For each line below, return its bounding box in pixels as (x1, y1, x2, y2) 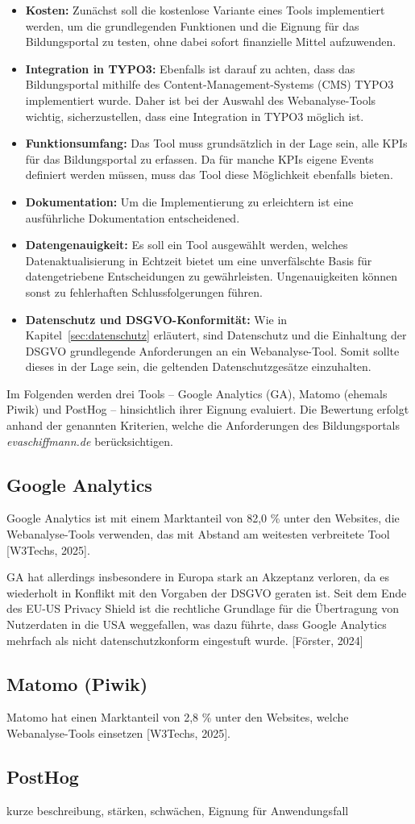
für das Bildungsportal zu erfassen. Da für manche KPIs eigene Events (25, 150, 374, 167)
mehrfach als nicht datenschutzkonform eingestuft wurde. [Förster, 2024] (6, 631, 363, 648)
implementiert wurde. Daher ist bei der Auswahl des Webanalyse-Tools (25, 91, 376, 108)
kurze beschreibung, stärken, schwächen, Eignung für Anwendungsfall (6, 801, 349, 818)
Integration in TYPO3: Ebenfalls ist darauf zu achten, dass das (25, 60, 355, 77)
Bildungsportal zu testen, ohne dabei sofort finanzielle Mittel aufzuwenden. (25, 33, 396, 50)
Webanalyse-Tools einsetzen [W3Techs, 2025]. (6, 725, 230, 741)
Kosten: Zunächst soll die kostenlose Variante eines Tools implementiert (25, 2, 385, 18)
